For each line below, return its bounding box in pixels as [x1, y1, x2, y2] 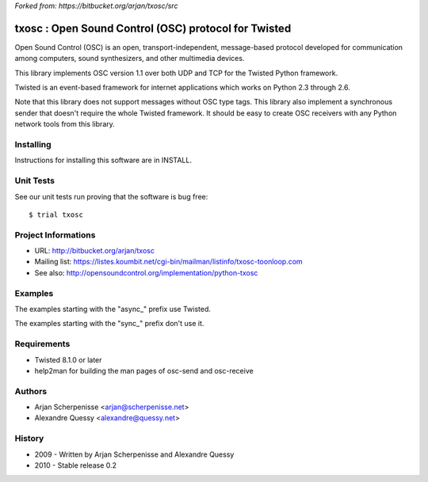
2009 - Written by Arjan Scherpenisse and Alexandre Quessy [34, 450, 235, 459]
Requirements [14, 339, 71, 350]
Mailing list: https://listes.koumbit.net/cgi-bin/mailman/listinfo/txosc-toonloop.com [34, 257, 303, 267]
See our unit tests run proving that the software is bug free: [14, 192, 208, 201]
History [14, 433, 44, 444]
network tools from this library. [14, 120, 115, 129]
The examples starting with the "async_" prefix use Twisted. [14, 304, 212, 313]
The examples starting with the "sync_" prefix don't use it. [14, 319, 204, 328]
